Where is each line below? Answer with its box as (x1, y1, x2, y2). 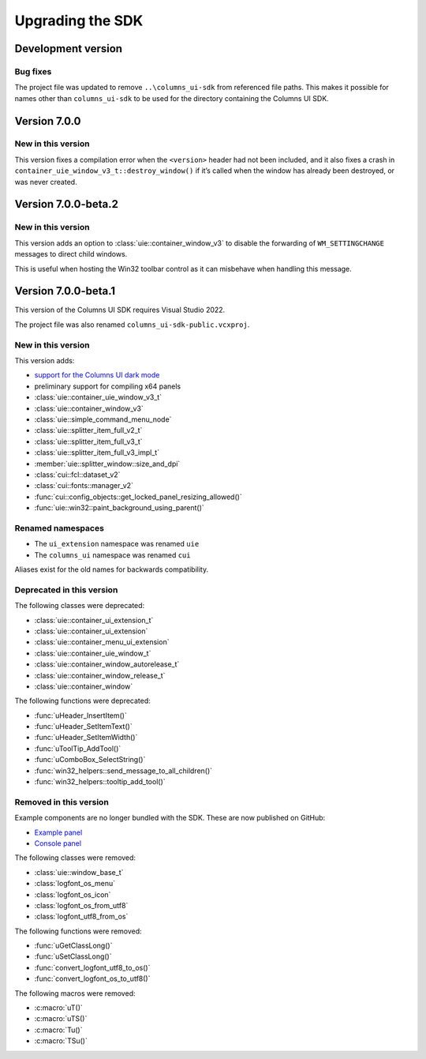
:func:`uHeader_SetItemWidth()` (34, 733, 138, 742)
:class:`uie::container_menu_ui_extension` (34, 637, 170, 647)
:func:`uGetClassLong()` (34, 941, 113, 951)
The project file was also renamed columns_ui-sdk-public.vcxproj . (14, 320, 250, 329)
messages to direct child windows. (14, 250, 128, 259)
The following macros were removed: (14, 988, 136, 998)
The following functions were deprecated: (14, 696, 151, 706)
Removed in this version (14, 796, 110, 807)
